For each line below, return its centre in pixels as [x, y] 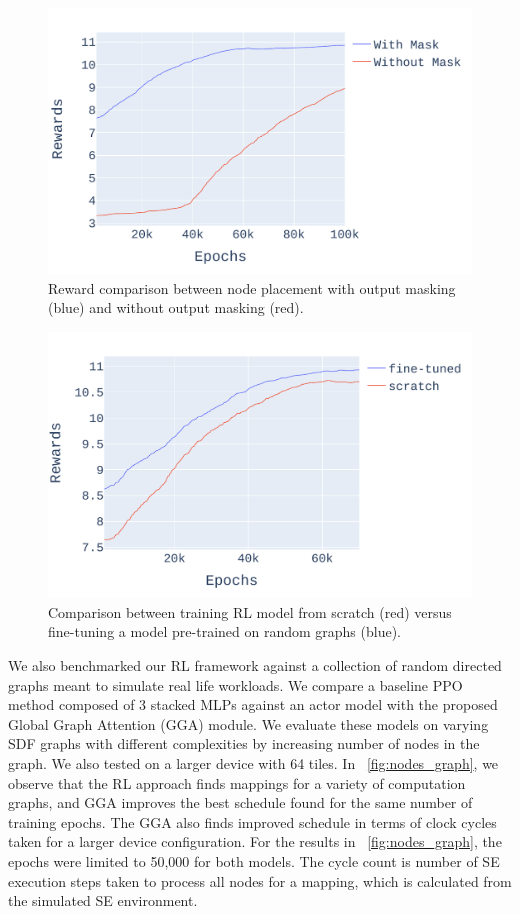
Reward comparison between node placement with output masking [252, 287]
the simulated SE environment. [103, 900]
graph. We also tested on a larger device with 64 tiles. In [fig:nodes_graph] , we [253, 763]
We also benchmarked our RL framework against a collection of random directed [255, 665]
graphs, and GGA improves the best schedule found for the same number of [240, 802]
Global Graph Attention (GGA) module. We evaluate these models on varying [248, 723]
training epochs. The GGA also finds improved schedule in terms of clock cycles [252, 821]
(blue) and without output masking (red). [176, 307]
